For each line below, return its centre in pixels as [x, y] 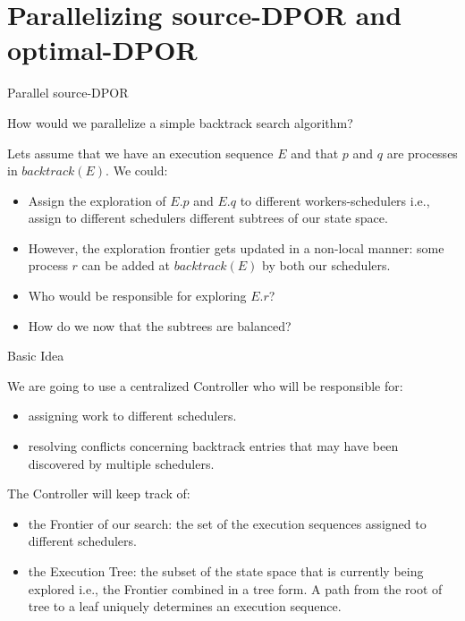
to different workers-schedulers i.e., [335, 200]
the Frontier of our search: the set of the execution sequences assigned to [227, 523]
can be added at [126, 265]
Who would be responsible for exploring [137, 296]
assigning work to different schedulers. [132, 416]
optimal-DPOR [102, 50]
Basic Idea [36, 356]
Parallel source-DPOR [68, 93]
